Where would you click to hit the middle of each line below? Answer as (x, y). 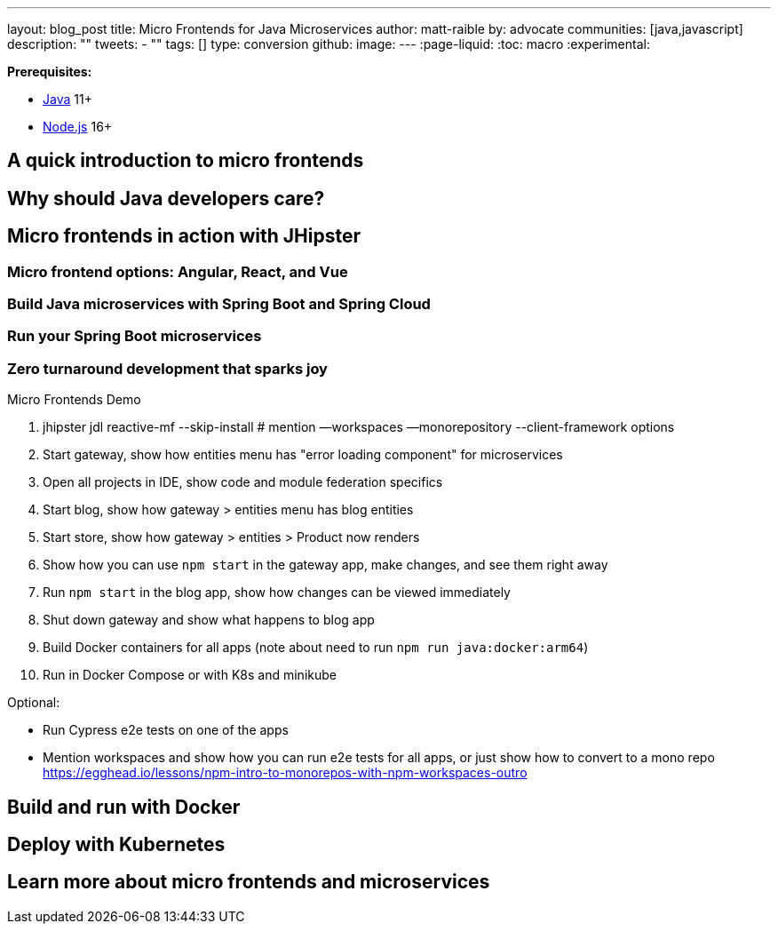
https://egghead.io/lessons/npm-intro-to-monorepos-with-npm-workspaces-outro (285, 773)
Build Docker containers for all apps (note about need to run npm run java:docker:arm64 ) (316, 648)
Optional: (34, 703)
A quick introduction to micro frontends (186, 161)
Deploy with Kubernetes (116, 845)
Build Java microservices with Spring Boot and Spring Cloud (219, 304)
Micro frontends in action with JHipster (184, 236)
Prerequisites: (50, 72)
